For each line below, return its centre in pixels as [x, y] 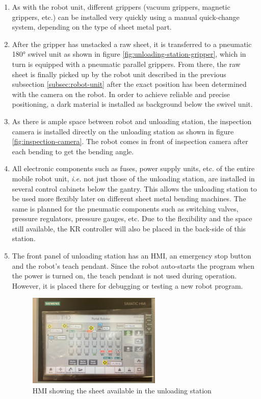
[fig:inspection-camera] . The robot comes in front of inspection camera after [130, 141]
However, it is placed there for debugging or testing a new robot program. [127, 285]
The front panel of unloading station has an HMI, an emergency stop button [132, 256]
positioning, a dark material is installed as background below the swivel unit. [132, 104]
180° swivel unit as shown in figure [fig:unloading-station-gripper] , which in [129, 54]
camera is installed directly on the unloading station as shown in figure [123, 131]
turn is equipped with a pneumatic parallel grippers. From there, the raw [126, 64]
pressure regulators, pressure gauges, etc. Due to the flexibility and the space [132, 218]
